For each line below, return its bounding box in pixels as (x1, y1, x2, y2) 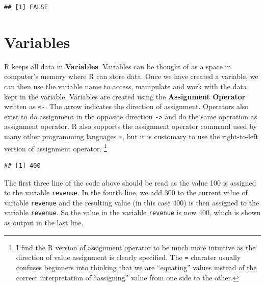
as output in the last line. (4, 217, 84, 228)
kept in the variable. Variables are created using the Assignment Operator (4, 91, 246, 101)
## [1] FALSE (4, 4, 48, 11)
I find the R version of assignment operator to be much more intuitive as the (16, 242, 256, 252)
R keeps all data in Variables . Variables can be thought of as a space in (4, 61, 231, 71)
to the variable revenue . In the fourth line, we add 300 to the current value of (4, 187, 248, 198)
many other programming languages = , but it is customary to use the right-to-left (4, 131, 258, 141)
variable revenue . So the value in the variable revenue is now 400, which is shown (4, 207, 261, 218)
